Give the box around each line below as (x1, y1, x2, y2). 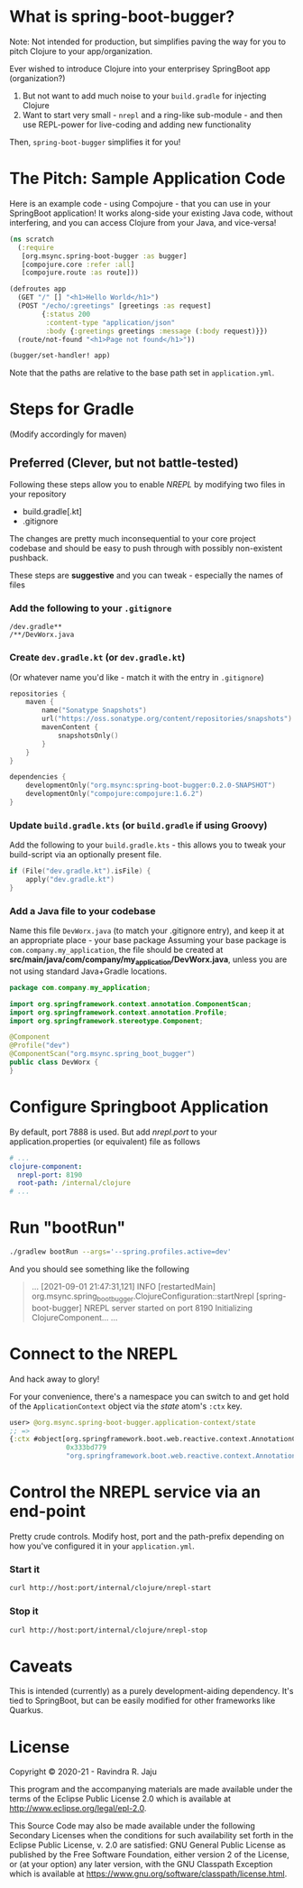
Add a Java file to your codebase (9, 904, 156, 917)
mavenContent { (41, 723, 99, 732)
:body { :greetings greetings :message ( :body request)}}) (45, 327, 269, 336)
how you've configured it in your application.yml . (9, 1541, 196, 1551)
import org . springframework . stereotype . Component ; (9, 1016, 204, 1025)
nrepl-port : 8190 (17, 1171, 83, 1180)
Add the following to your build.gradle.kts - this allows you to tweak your (9, 839, 286, 850)
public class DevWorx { (9, 1058, 99, 1067)
